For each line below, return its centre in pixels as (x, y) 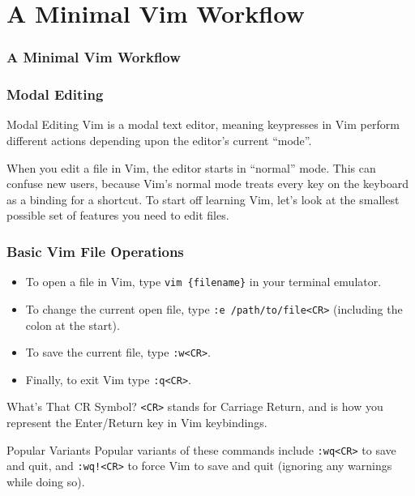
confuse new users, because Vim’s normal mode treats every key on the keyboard (208, 184)
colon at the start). (73, 325)
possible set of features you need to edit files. (118, 215)
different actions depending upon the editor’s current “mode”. (159, 141)
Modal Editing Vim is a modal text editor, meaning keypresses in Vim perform (203, 124)
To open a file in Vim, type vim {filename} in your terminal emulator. (203, 282)
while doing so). (46, 481)
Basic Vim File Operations (95, 251)
